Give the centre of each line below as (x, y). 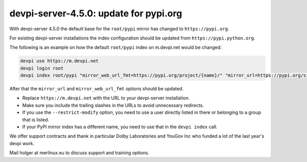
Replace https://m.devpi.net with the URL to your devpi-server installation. (106, 98)
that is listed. (36, 119)
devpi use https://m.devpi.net (60, 61)
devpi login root (42, 68)
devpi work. (22, 143)
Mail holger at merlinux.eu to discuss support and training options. (79, 153)
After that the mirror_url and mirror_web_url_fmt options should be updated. (96, 89)
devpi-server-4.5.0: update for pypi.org (96, 13)
